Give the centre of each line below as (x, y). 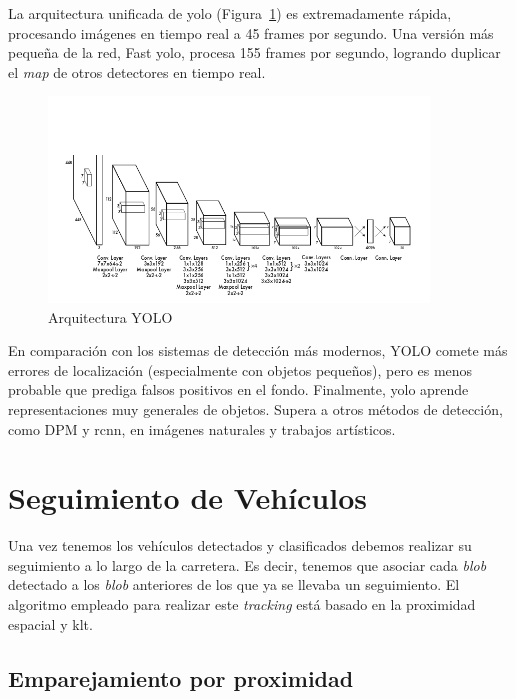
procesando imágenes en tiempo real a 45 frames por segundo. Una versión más (251, 32)
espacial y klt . (50, 623)
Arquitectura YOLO (110, 316)
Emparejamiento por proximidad (181, 677)
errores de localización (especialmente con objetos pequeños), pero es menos (240, 369)
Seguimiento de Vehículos (187, 497)
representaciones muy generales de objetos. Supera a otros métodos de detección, (255, 408)
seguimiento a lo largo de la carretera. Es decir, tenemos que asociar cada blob (247, 564)
